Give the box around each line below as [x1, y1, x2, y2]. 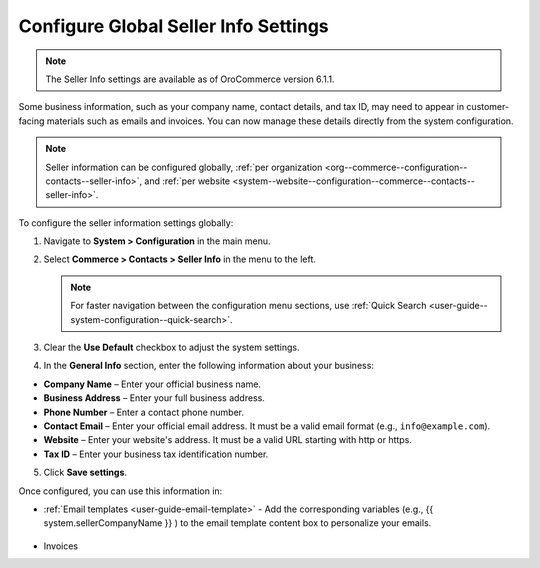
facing [18, 115, 45, 127]
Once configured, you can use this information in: [18, 485, 223, 497]
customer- [466, 101, 510, 113]
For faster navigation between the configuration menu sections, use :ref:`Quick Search [70, 300, 427, 312]
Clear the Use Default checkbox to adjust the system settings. [43, 341, 300, 354]
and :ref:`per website [144, 175, 230, 187]
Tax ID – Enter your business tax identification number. [43, 448, 269, 460]
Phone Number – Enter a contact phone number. [43, 406, 245, 418]
